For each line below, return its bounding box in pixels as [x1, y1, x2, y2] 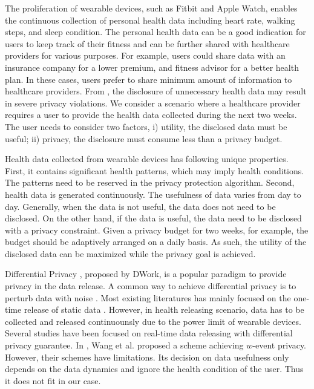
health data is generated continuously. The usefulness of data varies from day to [5, 188, 301, 200]
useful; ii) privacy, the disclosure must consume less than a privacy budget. [5, 132, 283, 145]
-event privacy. [252, 339, 307, 351]
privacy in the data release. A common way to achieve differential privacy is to [5, 279, 296, 292]
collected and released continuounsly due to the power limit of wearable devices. [5, 315, 301, 327]
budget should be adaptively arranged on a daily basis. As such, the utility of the [5, 235, 307, 248]
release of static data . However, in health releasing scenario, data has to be [24, 303, 304, 316]
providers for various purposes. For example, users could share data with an [5, 49, 286, 62]
